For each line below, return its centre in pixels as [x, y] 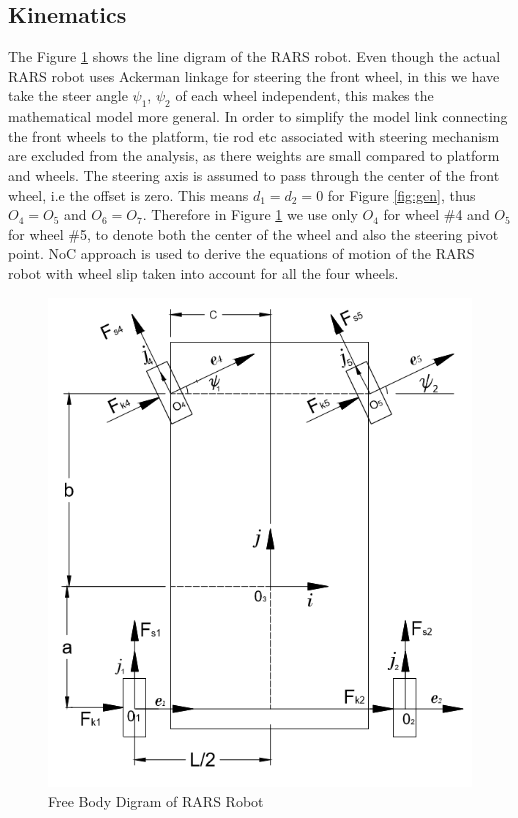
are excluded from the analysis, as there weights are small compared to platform [254, 155]
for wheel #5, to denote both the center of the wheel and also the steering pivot [253, 233]
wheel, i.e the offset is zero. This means [128, 194]
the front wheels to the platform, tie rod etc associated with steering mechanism [254, 135]
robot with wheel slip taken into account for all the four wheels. [203, 272]
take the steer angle [68, 95]
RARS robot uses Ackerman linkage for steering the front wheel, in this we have [254, 75]
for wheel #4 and [436, 214]
